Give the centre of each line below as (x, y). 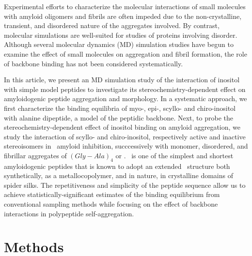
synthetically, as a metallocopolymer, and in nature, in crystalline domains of (118, 175)
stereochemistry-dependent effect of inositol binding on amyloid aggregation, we (122, 127)
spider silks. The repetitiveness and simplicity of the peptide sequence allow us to (125, 185)
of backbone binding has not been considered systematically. (94, 63)
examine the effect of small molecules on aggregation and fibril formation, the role (126, 53)
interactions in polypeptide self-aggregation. (69, 213)
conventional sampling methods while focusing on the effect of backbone (111, 204)
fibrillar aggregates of (35, 155)
